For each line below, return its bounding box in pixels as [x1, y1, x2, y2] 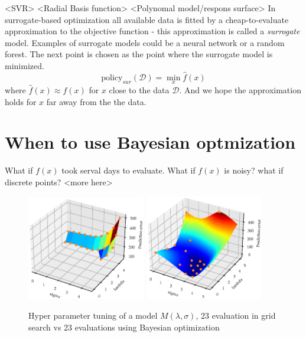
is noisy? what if [224, 164, 284, 176]
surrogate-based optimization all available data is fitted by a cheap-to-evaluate [5, 13, 289, 25]
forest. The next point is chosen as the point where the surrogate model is [5, 48, 273, 60]
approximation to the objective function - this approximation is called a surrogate [5, 25, 300, 37]
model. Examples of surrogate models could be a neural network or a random [5, 36, 285, 48]
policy [101, 73, 123, 82]
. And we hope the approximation [179, 84, 301, 96]
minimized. [5, 59, 44, 71]
